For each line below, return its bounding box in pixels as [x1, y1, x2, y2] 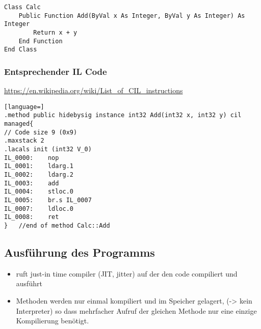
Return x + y [33, 29, 77, 36]
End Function [18, 37, 63, 45]
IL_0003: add [4, 179, 59, 187]
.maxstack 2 [4, 137, 44, 145]
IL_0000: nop [4, 154, 59, 161]
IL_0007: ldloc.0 [4, 205, 74, 212]
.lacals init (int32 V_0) [4, 146, 92, 153]
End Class [4, 46, 37, 53]
